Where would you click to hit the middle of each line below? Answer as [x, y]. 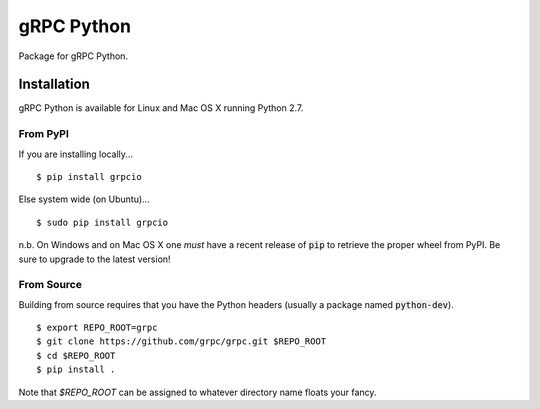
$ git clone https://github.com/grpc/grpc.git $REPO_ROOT [181, 341]
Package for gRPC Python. [73, 56]
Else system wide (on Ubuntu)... [84, 199]
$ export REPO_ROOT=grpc [97, 328]
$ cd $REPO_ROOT [76, 355]
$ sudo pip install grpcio [102, 222]
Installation [54, 84]
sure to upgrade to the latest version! [94, 259]
